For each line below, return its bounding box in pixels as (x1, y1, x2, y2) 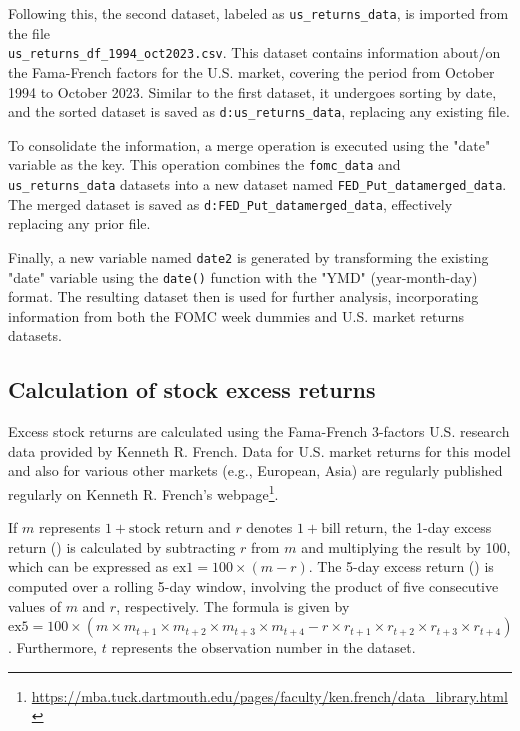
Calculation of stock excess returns (8, 374, 376, 405)
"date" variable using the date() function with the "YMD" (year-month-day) (8, 266, 478, 287)
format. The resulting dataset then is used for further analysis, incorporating (8, 286, 479, 307)
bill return (321, 522, 384, 537)
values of (8, 595, 61, 616)
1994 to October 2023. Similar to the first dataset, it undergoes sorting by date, (8, 81, 497, 102)
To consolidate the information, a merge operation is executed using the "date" (8, 134, 491, 155)
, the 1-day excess (383, 517, 492, 538)
